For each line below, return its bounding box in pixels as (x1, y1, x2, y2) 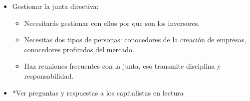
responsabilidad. (24, 70, 74, 81)
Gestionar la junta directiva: (12, 1, 99, 11)
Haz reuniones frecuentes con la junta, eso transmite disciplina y (24, 61, 221, 71)
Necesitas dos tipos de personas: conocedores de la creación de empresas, (24, 34, 247, 45)
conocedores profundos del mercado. (24, 44, 134, 54)
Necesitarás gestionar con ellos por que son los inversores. (24, 17, 200, 28)
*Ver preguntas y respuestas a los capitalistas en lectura (12, 87, 184, 98)
